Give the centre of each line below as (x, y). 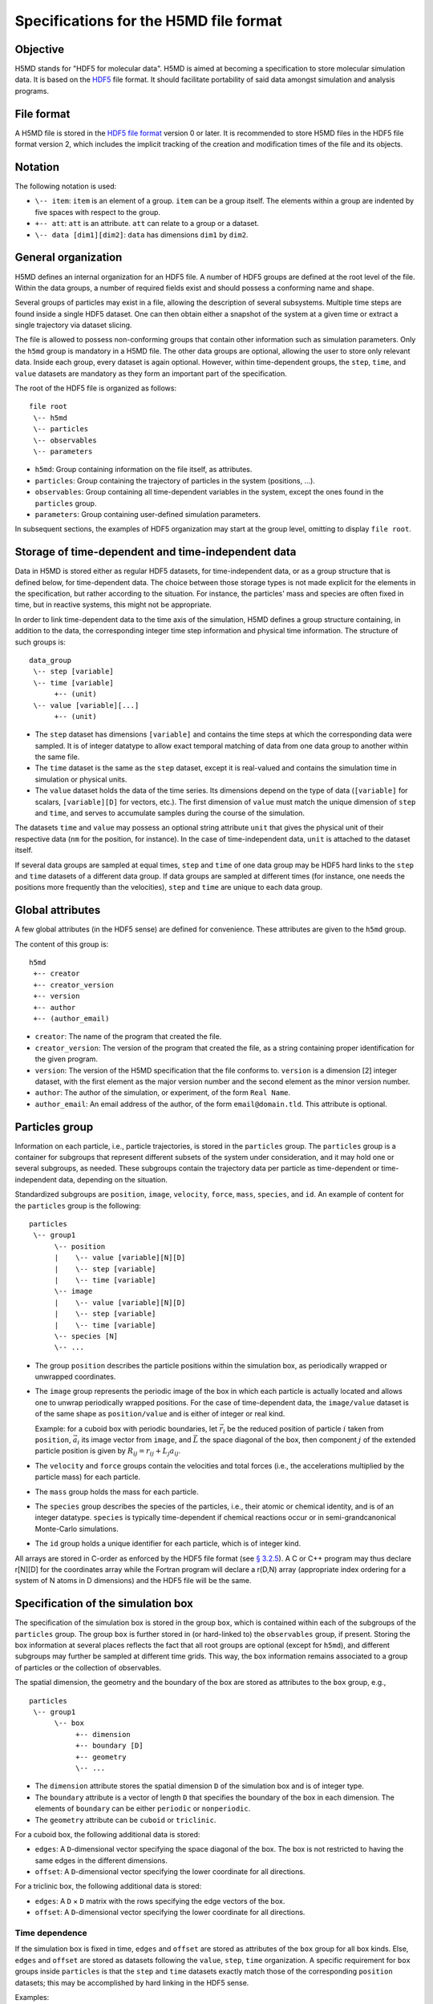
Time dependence (51, 1933)
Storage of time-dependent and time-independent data (156, 552)
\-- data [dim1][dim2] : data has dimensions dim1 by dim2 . (142, 234)
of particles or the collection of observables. (88, 1667)
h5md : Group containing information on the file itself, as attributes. (144, 470)
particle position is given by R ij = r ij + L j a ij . (108, 1452)
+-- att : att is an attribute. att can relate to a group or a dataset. (147, 224)
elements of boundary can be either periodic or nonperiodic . (143, 1808)
